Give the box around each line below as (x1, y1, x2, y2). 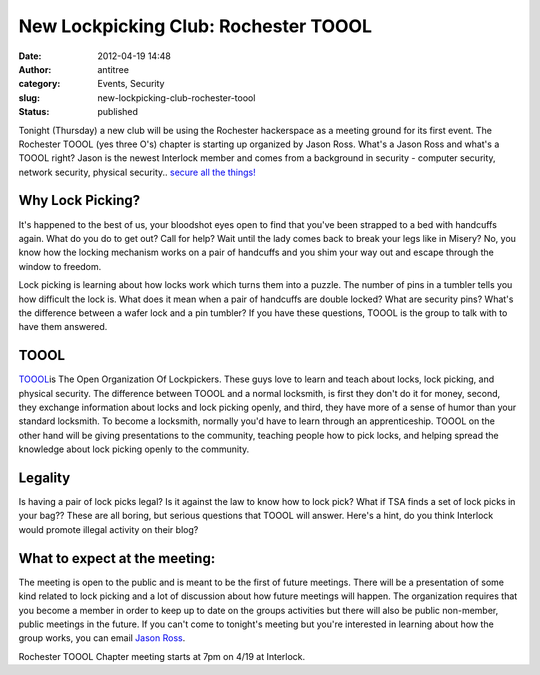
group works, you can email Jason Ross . (18, 632, 186, 644)
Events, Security (97, 78, 165, 90)
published (97, 106, 139, 118)
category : (18, 78, 61, 90)
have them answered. (18, 321, 108, 333)
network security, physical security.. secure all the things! (18, 166, 257, 178)
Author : (18, 63, 52, 75)
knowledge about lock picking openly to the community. (18, 443, 250, 455)
